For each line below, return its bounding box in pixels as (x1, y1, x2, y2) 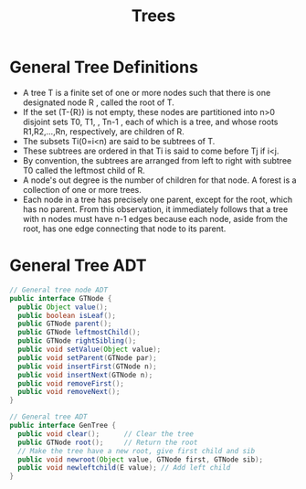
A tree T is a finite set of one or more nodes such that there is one (22, 87, 271, 98)
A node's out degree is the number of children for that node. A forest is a (22, 175, 297, 186)
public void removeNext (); (17, 388, 121, 397)
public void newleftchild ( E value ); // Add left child (17, 463, 231, 473)
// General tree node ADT (9, 285, 108, 294)
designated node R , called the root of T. (22, 97, 175, 108)
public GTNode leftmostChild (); (17, 328, 142, 337)
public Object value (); (17, 303, 108, 312)
